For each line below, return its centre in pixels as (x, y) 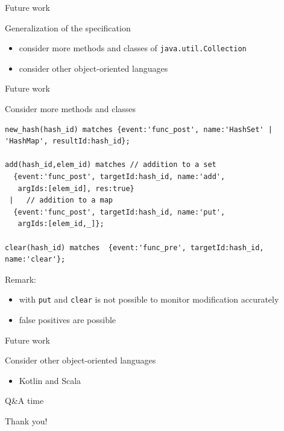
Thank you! (26, 420)
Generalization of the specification (68, 27)
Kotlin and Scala (50, 380)
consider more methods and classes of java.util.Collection (133, 48)
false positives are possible (68, 319)
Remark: (21, 279)
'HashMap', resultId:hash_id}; (68, 141)
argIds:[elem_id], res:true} (76, 188)
